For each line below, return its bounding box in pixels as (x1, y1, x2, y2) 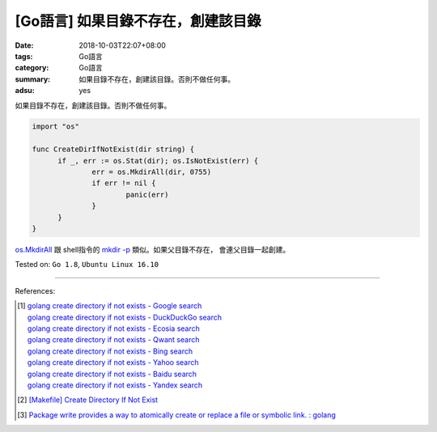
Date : (15, 40, 34, 50)
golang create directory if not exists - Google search (27, 301, 202, 311)
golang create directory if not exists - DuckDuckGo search (27, 312, 223, 322)
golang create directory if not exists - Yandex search (27, 380, 203, 390)
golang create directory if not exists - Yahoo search (27, 358, 199, 367)
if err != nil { (91, 179, 157, 188)
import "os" (32, 122, 80, 131)
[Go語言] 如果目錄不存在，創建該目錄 (15, 12, 261, 30)
